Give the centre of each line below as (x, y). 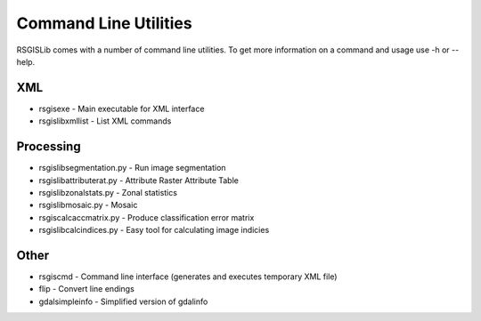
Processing (49, 147)
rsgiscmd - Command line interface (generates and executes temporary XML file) (188, 277)
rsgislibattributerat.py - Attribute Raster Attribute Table (139, 180)
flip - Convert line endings (87, 289)
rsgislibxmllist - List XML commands (105, 121)
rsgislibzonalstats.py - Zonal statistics (108, 192)
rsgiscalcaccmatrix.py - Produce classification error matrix (147, 217)
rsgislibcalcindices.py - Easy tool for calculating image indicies (154, 230)
